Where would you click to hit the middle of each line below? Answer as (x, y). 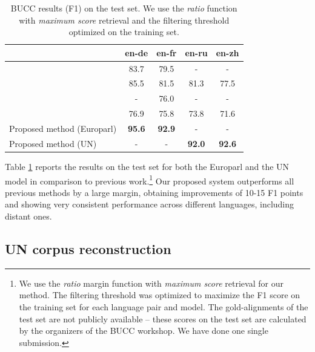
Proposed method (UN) (53, 143)
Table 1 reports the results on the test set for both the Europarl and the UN (147, 166)
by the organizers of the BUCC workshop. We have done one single (144, 331)
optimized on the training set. (124, 32)
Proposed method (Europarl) (63, 128)
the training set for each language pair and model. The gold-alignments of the (164, 306)
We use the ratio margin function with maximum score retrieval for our (151, 283)
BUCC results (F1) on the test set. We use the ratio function (124, 8)
